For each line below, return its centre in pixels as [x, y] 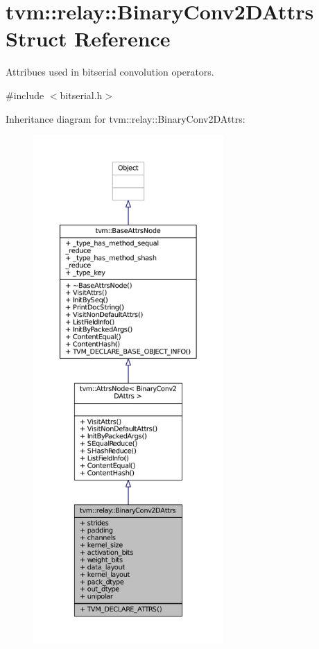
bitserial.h [81, 95]
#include [25, 95]
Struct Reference [88, 38]
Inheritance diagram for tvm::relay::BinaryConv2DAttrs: [126, 118]
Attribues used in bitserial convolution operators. [110, 72]
